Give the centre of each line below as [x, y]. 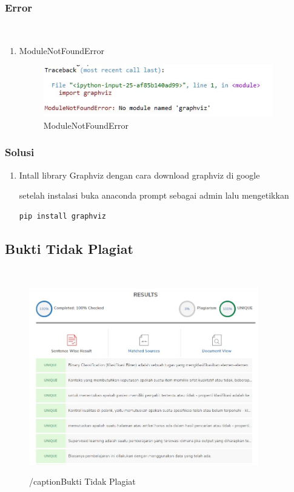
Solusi [20, 152]
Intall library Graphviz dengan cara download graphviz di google [139, 175]
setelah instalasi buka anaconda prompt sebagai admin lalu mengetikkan [154, 195]
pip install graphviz [62, 216]
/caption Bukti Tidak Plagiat [82, 481]
